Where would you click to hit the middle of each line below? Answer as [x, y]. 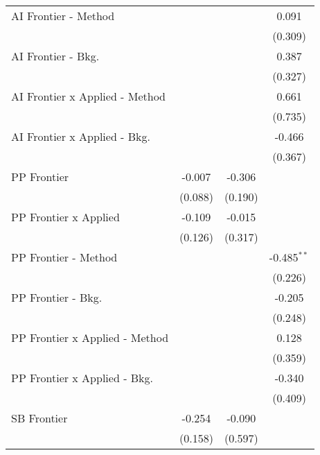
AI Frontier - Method [63, 16]
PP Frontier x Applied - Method [90, 337]
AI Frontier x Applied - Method [89, 96]
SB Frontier [39, 418]
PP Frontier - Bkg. [57, 297]
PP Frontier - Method [64, 257]
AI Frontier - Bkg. [55, 56]
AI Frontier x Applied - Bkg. [81, 136]
